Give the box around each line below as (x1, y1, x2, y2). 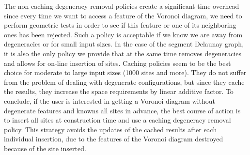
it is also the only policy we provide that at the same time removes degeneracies (4, 48, 242, 58)
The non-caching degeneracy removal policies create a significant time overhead (4, 1, 239, 11)
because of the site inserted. (4, 143, 86, 153)
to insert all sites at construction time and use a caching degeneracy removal (4, 115, 231, 125)
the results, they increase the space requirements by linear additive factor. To (4, 86, 234, 96)
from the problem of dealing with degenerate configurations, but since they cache (4, 77, 245, 87)
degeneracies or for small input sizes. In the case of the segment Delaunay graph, (4, 39, 244, 49)
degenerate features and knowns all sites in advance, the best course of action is (4, 105, 241, 115)
